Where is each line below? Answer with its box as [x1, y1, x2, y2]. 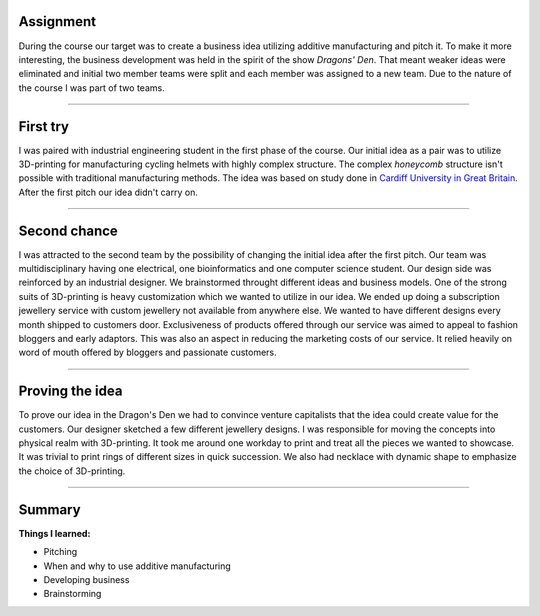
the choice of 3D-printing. [18, 465, 126, 477]
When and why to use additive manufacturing [43, 560, 232, 572]
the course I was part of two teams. [18, 81, 165, 94]
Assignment [18, 13, 97, 30]
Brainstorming [43, 588, 102, 600]
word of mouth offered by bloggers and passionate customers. [18, 346, 277, 359]
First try [18, 118, 70, 135]
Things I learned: [18, 527, 91, 539]
